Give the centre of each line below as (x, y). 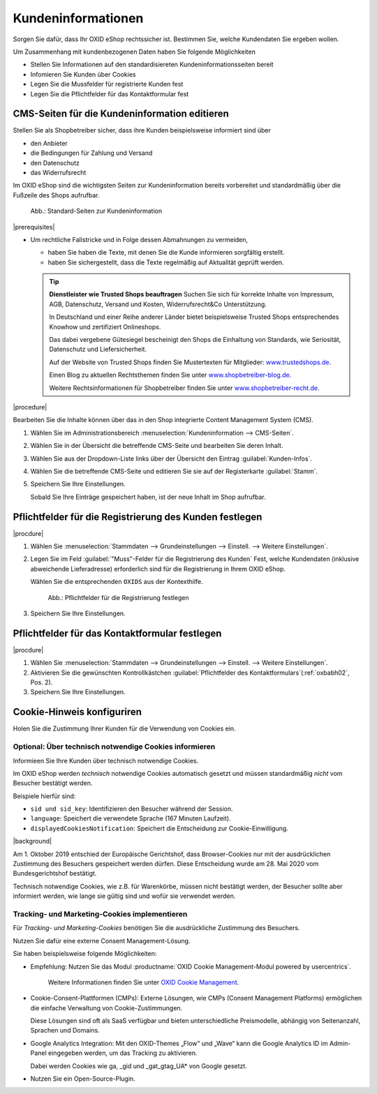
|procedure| (30, 407)
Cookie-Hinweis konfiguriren (77, 712)
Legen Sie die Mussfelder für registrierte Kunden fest (107, 84)
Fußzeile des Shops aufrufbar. (56, 195)
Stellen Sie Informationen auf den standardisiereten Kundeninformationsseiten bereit (152, 65)
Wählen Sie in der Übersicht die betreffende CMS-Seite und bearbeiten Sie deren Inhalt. (157, 446)
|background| (32, 841)
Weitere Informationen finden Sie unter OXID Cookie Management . (143, 982)
